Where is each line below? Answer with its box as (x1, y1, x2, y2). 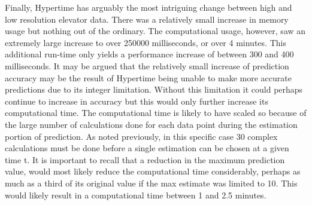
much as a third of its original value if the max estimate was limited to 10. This (5, 176, 298, 189)
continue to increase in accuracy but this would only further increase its (5, 94, 268, 107)
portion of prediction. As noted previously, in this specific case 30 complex (5, 130, 278, 142)
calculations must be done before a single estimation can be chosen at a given (5, 142, 289, 154)
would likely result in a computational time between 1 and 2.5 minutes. (5, 188, 266, 201)
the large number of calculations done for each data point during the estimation (5, 118, 298, 130)
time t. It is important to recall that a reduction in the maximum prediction (5, 153, 285, 166)
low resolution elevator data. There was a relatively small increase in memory (5, 13, 289, 25)
